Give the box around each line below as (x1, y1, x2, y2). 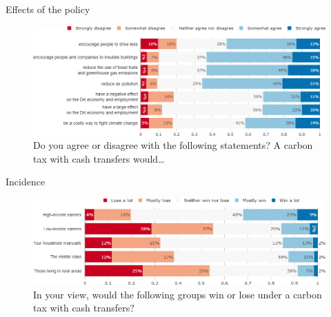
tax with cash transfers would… (33, 151, 165, 165)
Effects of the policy (6, 2, 90, 16)
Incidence (6, 174, 46, 189)
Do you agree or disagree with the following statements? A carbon (33, 138, 313, 152)
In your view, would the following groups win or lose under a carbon (33, 287, 322, 301)
